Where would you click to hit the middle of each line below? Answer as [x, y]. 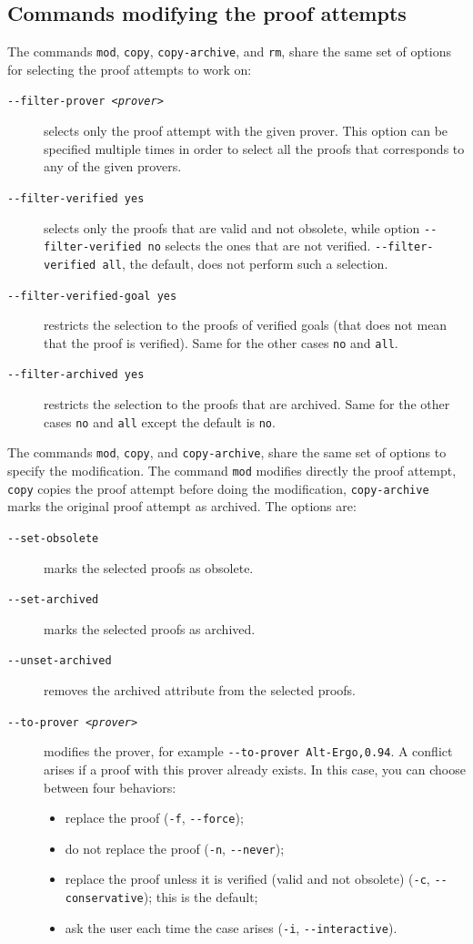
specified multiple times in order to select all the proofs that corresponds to [254, 148]
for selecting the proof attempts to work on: [130, 69]
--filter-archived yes [76, 375]
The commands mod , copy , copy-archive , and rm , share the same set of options [229, 51]
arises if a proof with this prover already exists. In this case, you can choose [255, 769]
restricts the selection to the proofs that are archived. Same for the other [247, 404]
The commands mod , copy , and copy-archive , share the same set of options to [227, 452]
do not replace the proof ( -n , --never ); [175, 848]
